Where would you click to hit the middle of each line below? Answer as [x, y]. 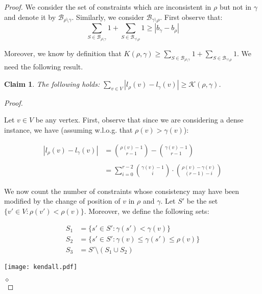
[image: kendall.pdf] [41, 267]
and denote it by [30, 17]
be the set [202, 201]
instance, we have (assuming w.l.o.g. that [68, 130]
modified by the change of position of [62, 201]
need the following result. [44, 67]
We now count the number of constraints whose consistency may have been [122, 191]
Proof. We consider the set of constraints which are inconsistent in [108, 7]
